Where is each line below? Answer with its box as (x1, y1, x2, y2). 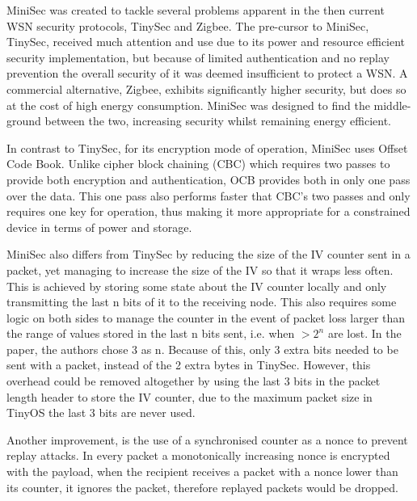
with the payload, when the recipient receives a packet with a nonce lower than (6, 463, 398, 480)
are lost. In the (327, 325, 402, 342)
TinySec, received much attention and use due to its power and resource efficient (6, 33, 406, 50)
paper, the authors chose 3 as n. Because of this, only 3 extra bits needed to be (6, 340, 398, 357)
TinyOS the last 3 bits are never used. (6, 404, 196, 421)
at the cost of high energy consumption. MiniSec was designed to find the (6, 96, 370, 113)
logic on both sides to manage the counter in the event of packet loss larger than (6, 309, 406, 326)
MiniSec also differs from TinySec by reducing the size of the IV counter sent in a (6, 246, 411, 263)
